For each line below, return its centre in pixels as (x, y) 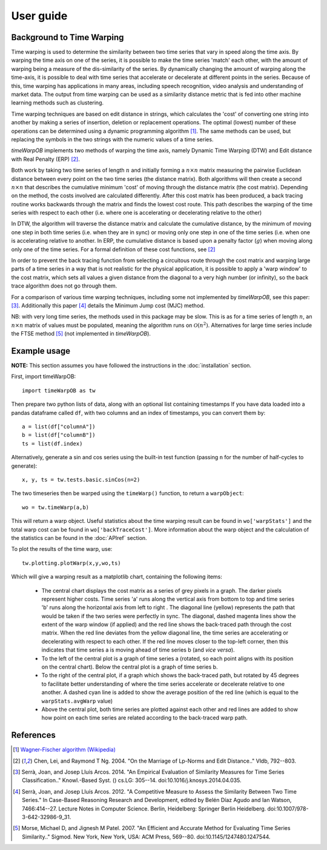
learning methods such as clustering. (58, 103)
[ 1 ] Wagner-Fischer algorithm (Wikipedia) (64, 750)
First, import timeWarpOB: (44, 377)
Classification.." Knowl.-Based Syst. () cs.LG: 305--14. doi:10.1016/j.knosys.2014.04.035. (132, 780)
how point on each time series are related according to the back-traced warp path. (144, 718)
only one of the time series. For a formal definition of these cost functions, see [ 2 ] (113, 249)
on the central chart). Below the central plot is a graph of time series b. (130, 667)
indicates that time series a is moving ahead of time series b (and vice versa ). (138, 650)
